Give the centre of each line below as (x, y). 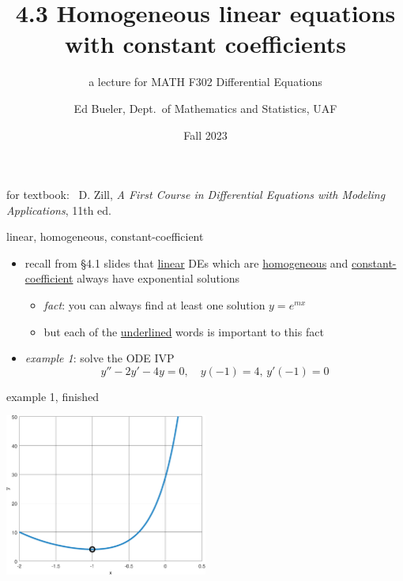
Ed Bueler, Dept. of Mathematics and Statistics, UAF (205, 108)
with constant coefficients (205, 44)
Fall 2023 (205, 135)
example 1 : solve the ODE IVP (100, 358)
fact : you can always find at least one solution (154, 305)
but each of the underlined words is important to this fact (184, 331)
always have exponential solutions (158, 278)
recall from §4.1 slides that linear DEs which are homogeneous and (186, 262)
